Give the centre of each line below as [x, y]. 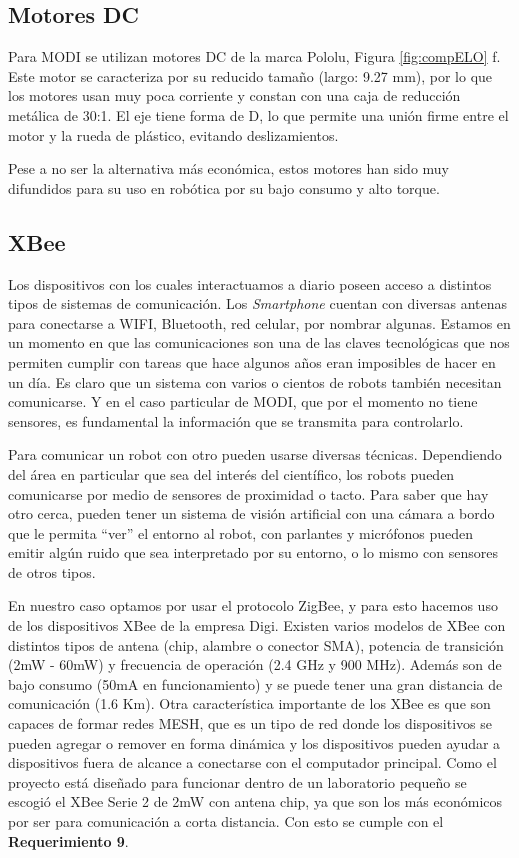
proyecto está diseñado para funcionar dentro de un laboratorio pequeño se [237, 781]
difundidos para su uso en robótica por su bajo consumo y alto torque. [224, 187]
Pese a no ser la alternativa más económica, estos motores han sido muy [228, 168]
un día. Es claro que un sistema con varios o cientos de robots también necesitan [255, 381]
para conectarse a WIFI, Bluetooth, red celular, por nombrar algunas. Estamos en [259, 322]
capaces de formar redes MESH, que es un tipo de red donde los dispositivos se [250, 723]
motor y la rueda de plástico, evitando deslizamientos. [173, 134]
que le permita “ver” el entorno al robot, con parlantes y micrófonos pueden [241, 532]
